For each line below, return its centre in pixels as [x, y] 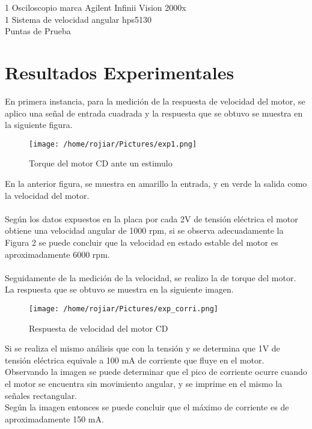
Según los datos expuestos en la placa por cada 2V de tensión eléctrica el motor [151, 218]
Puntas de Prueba [38, 31]
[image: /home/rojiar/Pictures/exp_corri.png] [124, 309]
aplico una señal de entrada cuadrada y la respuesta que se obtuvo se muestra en [154, 113]
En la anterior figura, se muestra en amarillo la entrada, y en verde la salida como [156, 183]
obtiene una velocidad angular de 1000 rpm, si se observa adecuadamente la [144, 230]
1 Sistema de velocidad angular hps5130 [78, 19]
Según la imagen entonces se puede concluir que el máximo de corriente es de [147, 407]
